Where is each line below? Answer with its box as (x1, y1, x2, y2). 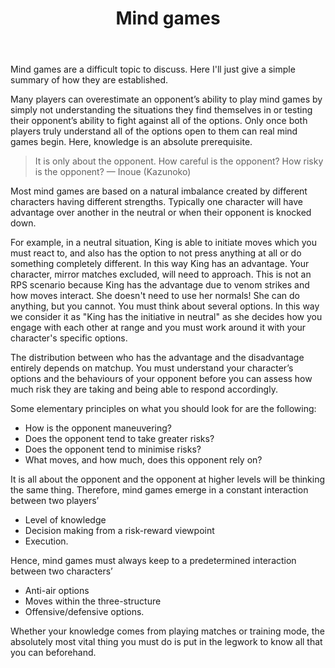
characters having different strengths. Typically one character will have (10, 196, 303, 208)
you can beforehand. (10, 647, 97, 659)
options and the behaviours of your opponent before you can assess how (10, 373, 313, 385)
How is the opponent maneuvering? (24, 422, 172, 434)
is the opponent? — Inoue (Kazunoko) (34, 166, 192, 178)
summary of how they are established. (10, 74, 169, 86)
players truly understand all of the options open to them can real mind (10, 125, 298, 137)
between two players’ (10, 495, 100, 507)
